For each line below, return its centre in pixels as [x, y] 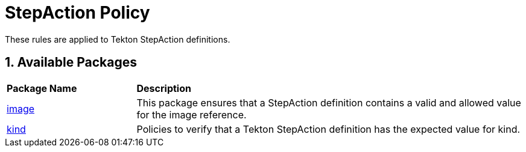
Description [164, 88]
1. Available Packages [71, 62]
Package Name [42, 88]
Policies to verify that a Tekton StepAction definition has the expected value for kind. [328, 129]
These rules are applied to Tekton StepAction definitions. [118, 39]
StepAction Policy [78, 13]
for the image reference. [192, 114]
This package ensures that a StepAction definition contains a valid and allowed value [329, 102]
